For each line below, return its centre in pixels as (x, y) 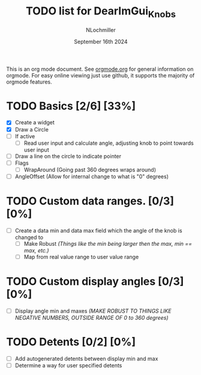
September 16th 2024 (101, 41)
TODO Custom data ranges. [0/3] (90, 201)
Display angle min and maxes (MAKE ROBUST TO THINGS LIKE (93, 311)
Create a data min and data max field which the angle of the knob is (98, 230)
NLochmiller (101, 30)
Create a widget (35, 123)
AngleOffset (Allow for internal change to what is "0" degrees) (92, 176)
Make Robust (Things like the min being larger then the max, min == (108, 243)
